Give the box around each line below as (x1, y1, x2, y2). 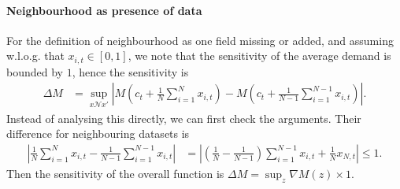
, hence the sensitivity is (72, 63, 189, 80)
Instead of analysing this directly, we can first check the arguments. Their (6, 109, 361, 126)
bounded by (6, 63, 63, 80)
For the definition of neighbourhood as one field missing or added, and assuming (6, 31, 394, 48)
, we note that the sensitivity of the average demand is (128, 47, 391, 64)
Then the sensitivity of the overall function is (6, 165, 224, 181)
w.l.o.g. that (6, 47, 65, 64)
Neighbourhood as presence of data (6, 2, 202, 18)
